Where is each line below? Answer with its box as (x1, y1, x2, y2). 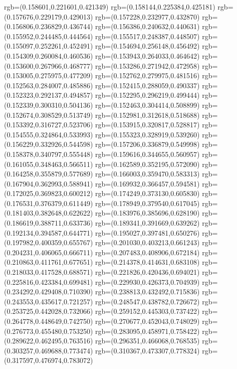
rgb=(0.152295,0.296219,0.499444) (95, 90, 200, 100)
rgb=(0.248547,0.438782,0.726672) (95, 296, 200, 306)
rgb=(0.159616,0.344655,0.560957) (95, 148, 200, 159)
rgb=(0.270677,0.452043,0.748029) (95, 316, 200, 326)
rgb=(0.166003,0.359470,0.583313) (95, 168, 200, 179)
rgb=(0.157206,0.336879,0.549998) (95, 139, 200, 149)
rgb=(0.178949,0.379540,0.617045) (95, 198, 200, 208)
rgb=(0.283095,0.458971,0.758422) (95, 325, 200, 336)
